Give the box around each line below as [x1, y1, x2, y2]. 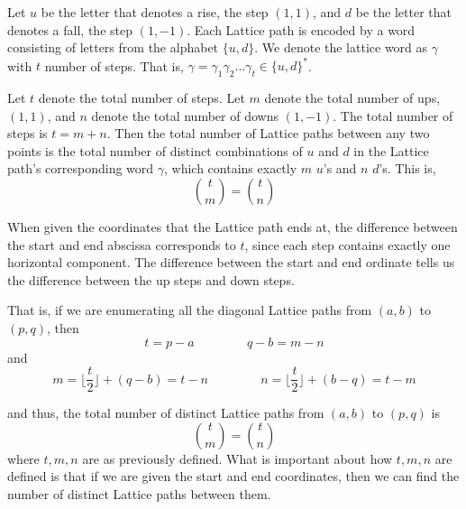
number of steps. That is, [44, 56, 184, 75]
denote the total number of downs [91, 106, 279, 125]
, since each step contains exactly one [244, 235, 451, 254]
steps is [7, 124, 48, 143]
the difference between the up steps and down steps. [7, 270, 295, 289]
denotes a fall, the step [7, 20, 132, 39]
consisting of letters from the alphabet [7, 38, 219, 57]
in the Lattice [353, 141, 429, 160]
